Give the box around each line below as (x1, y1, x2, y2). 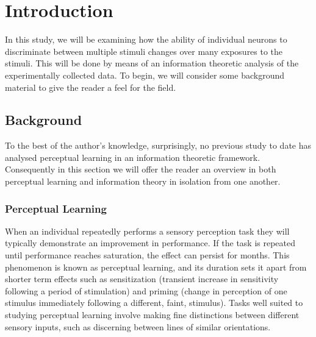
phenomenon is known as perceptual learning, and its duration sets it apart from (5, 260, 307, 273)
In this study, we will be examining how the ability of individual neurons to (5, 33, 287, 46)
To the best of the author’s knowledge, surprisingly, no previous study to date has (5, 139, 312, 152)
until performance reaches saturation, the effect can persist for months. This (5, 249, 290, 261)
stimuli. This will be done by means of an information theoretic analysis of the (5, 57, 299, 69)
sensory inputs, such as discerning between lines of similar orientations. (5, 320, 271, 333)
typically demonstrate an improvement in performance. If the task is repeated (5, 236, 296, 249)
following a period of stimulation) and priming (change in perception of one (5, 284, 287, 297)
